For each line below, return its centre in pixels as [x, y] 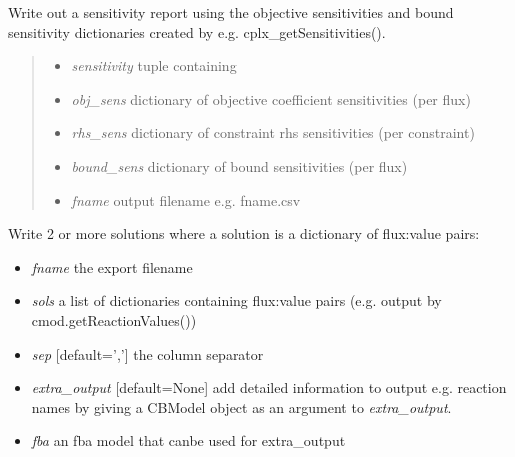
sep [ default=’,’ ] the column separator [147, 353]
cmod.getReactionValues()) [114, 319]
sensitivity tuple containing [154, 65]
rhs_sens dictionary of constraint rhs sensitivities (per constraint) [273, 132]
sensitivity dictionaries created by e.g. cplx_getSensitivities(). [197, 31]
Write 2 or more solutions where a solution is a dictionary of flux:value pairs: [244, 233]
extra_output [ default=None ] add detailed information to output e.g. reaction [269, 387]
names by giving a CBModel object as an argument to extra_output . [241, 406]
